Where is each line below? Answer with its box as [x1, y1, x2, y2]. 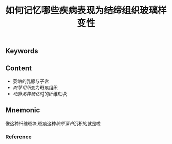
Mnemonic [5, 106, 40, 115]
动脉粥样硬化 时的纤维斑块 [12, 91, 67, 97]
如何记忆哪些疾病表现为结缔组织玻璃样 [5, 5, 167, 16]
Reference [5, 133, 32, 140]
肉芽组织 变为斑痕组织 [12, 85, 58, 90]
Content [5, 64, 32, 73]
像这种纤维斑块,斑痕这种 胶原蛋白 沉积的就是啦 [5, 120, 101, 126]
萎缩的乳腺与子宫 [12, 78, 49, 84]
